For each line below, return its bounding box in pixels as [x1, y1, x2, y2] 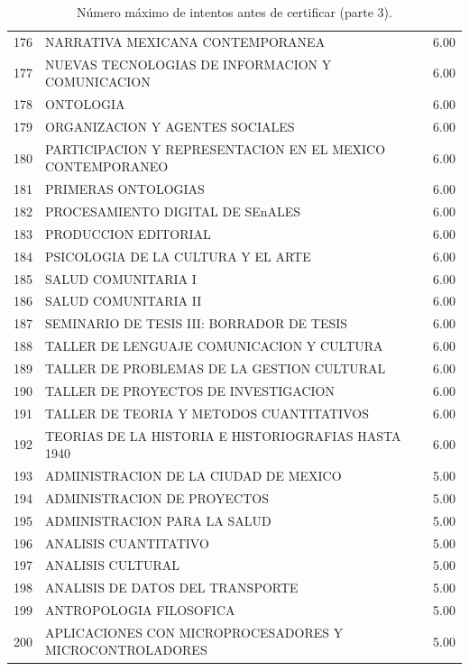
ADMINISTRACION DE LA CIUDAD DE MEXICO [45, 465, 342, 484]
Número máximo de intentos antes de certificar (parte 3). [77, 3, 392, 21]
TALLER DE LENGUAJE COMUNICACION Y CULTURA [45, 336, 383, 355]
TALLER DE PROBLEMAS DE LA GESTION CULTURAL [45, 359, 386, 377]
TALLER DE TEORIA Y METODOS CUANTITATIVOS [45, 403, 369, 422]
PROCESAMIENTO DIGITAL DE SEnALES [45, 202, 301, 221]
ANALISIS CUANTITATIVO [45, 533, 209, 552]
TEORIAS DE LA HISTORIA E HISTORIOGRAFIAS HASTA [45, 426, 401, 445]
